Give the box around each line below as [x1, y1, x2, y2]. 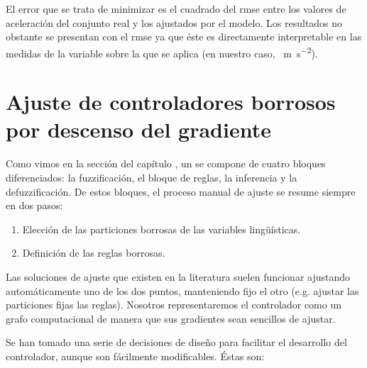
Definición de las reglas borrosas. [22, 245, 165, 260]
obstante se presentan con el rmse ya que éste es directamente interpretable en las [6, 29, 362, 44]
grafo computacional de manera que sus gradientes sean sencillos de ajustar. [6, 311, 336, 325]
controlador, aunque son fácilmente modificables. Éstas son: [6, 348, 265, 363]
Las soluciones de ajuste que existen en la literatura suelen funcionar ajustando [6, 269, 351, 284]
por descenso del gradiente [6, 115, 271, 144]
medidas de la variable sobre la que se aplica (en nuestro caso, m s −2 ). [6, 43, 318, 60]
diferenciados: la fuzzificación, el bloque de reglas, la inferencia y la [6, 169, 297, 184]
